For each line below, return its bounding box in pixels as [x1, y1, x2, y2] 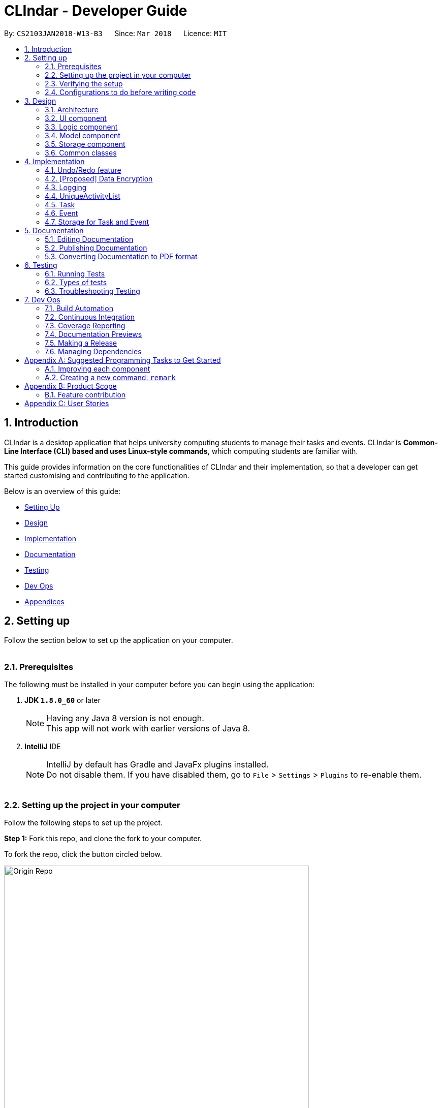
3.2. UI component [45, 113, 107, 122]
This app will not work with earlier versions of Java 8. [46, 723, 250, 734]
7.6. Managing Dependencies [45, 347, 142, 356]
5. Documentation [24, 226, 84, 235]
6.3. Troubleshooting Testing [45, 286, 140, 295]
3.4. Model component [45, 131, 120, 140]
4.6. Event [45, 208, 78, 218]
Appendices [24, 597, 65, 606]
